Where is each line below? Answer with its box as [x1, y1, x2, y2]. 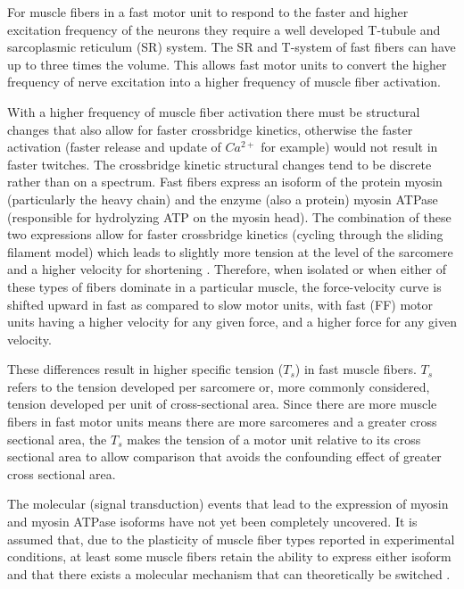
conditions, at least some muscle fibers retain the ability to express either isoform [7, 547, 452, 566]
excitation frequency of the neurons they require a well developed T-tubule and [7, 20, 441, 38]
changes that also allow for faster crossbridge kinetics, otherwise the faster [7, 120, 413, 138]
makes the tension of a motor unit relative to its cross [127, 429, 421, 448]
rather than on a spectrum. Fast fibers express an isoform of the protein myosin [7, 172, 443, 191]
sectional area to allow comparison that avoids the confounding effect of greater [7, 447, 442, 466]
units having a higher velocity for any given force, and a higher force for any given [7, 312, 457, 331]
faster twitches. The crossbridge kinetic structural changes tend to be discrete [7, 154, 432, 173]
